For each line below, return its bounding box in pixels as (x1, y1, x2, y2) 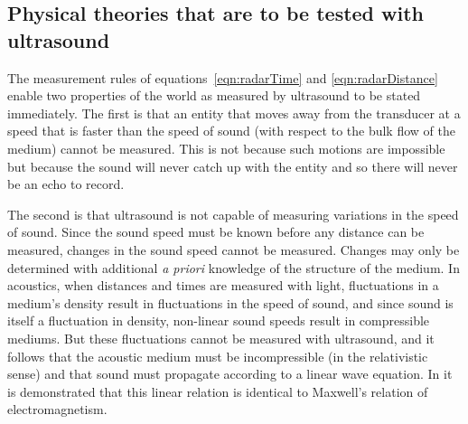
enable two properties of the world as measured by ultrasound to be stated (7, 86, 421, 105)
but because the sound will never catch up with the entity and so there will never (7, 156, 458, 175)
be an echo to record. (7, 174, 125, 193)
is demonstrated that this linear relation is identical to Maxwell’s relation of (7, 382, 428, 400)
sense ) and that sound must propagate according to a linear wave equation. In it (7, 364, 453, 383)
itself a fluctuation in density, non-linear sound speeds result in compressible (7, 311, 430, 330)
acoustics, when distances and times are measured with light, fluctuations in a (7, 276, 439, 295)
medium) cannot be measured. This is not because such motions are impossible (7, 138, 445, 157)
